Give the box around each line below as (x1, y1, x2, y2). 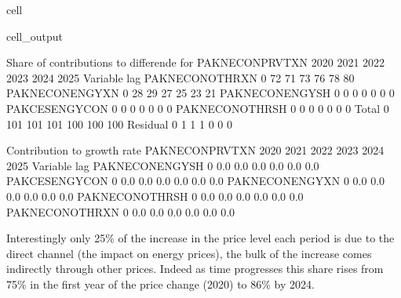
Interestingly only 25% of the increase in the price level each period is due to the (6, 230, 395, 246)
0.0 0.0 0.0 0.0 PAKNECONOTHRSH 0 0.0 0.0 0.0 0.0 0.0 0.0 (6, 187, 304, 204)
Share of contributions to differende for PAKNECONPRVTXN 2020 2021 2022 (6, 54, 385, 71)
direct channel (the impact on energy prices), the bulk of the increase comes (6, 245, 372, 261)
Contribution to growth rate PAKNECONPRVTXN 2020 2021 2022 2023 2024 (6, 142, 385, 158)
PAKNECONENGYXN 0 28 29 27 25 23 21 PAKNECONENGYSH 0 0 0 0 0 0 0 (6, 85, 395, 101)
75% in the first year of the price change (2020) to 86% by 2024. (6, 275, 315, 292)
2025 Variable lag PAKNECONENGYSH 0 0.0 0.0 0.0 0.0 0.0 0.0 (6, 157, 319, 173)
